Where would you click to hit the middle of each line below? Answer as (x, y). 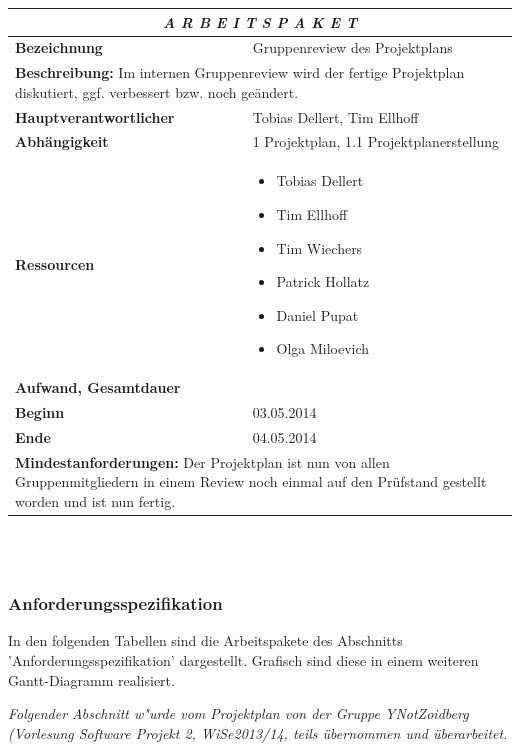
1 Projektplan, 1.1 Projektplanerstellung (376, 141)
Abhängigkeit (62, 141)
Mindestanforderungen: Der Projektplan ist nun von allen (202, 461)
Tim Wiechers (319, 247)
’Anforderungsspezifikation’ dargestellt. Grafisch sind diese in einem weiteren (243, 659)
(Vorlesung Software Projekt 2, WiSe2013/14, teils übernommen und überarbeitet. (258, 732)
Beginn (40, 411)
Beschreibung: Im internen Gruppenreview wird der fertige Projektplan (240, 72)
